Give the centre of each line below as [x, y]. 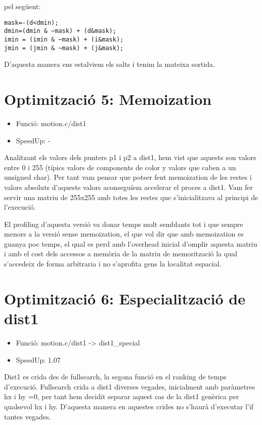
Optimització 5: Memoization [108, 99]
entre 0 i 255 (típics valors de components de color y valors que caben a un [120, 167]
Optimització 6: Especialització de [125, 298]
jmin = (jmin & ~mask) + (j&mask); [64, 48]
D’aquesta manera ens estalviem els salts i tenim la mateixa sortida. [110, 64]
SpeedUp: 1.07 [38, 359]
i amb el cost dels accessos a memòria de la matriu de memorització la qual [121, 254]
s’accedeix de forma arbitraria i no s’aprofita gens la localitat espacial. [113, 264]
